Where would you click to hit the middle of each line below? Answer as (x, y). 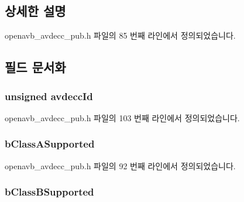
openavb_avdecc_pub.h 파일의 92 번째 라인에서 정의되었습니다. (120, 165)
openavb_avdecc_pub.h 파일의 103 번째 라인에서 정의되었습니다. (122, 117)
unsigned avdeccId (49, 96)
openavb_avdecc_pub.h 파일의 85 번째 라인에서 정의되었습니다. (120, 35)
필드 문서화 (35, 67)
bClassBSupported (49, 192)
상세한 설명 (35, 11)
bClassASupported (50, 144)
